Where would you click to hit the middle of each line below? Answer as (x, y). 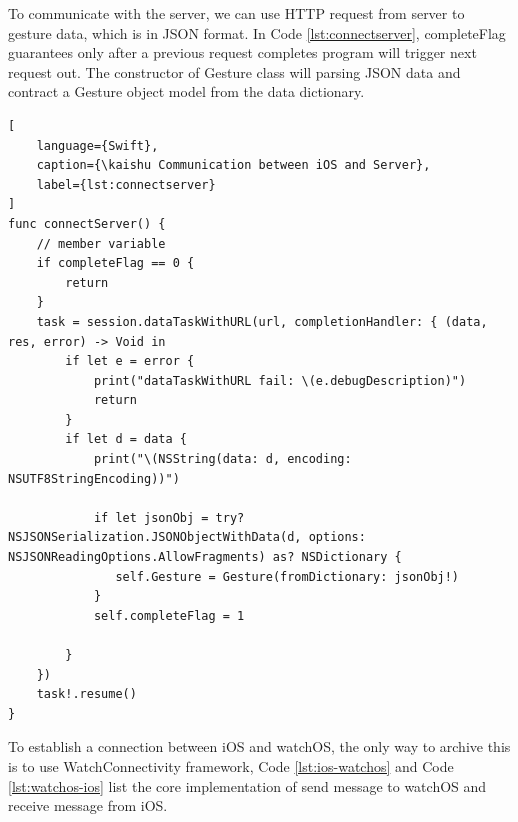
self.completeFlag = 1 (169, 615)
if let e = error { (130, 361)
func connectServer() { (87, 223)
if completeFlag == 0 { (115, 263)
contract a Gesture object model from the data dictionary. (186, 91)
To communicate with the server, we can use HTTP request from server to (236, 13)
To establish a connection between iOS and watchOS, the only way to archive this (259, 746)
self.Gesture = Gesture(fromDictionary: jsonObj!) (287, 576)
